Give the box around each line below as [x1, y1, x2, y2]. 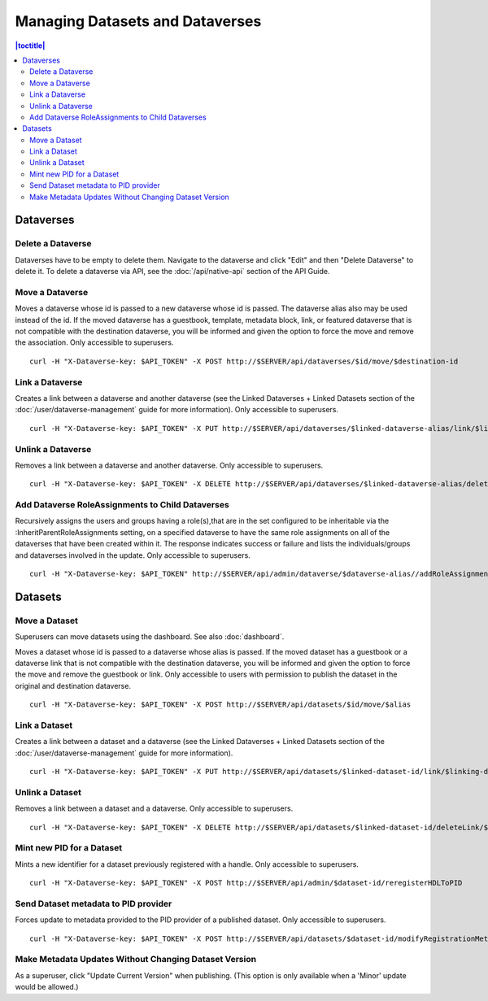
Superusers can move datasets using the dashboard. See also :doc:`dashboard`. [15, 632, 285, 642]
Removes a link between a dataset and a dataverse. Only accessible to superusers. [15, 803, 294, 813]
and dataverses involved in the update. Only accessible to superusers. [15, 550, 251, 560]
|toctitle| [15, 41, 46, 50]
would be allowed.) [15, 982, 79, 992]
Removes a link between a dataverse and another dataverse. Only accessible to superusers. [15, 460, 324, 470]
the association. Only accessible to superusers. [15, 337, 174, 347]
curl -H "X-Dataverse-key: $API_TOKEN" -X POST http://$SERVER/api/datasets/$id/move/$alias [29, 700, 412, 709]
